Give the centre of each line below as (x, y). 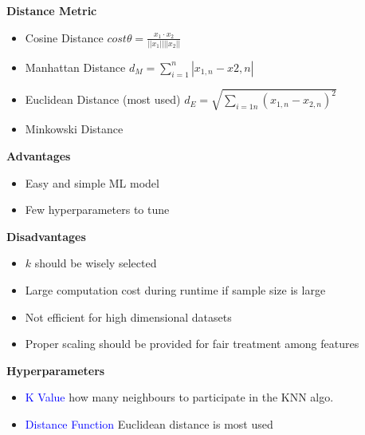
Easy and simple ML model (92, 182)
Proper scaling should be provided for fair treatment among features (192, 344)
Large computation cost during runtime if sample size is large (175, 290)
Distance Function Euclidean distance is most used (149, 423)
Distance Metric (52, 10)
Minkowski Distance (74, 129)
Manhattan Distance (75, 67)
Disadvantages (46, 236)
